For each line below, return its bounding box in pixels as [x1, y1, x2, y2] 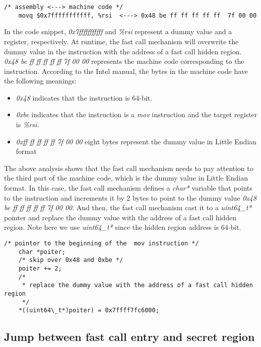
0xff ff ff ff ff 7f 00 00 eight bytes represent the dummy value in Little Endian [16, 136, 257, 146]
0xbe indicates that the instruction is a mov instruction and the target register [16, 109, 257, 120]
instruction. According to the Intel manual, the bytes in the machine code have [4, 65, 248, 76]
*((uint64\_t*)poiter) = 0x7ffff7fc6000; [18, 307, 159, 314]
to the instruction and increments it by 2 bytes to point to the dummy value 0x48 [4, 192, 257, 203]
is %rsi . [16, 119, 39, 130]
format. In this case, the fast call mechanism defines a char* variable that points [4, 183, 252, 193]
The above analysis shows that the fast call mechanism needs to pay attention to [4, 162, 253, 173]
